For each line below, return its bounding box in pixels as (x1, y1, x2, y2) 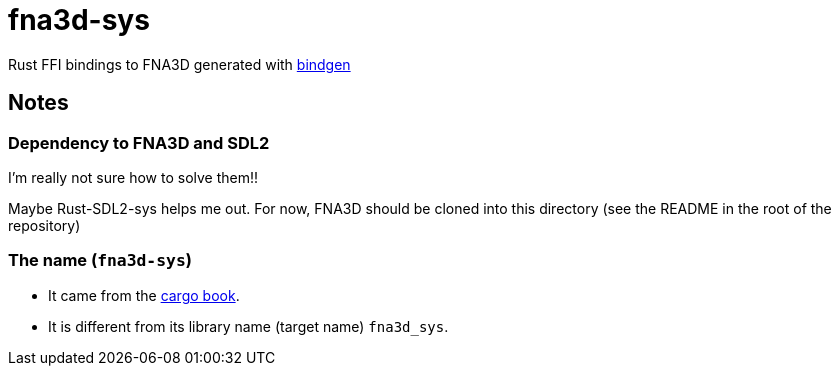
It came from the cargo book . (48, 286, 240, 304)
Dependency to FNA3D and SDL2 (8, 132, 270, 153)
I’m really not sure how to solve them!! (8, 168, 259, 186)
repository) (8, 216, 81, 234)
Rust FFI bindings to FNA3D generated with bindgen (8, 55, 351, 73)
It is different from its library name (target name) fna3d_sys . (48, 317, 449, 335)
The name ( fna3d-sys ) (8, 250, 192, 271)
